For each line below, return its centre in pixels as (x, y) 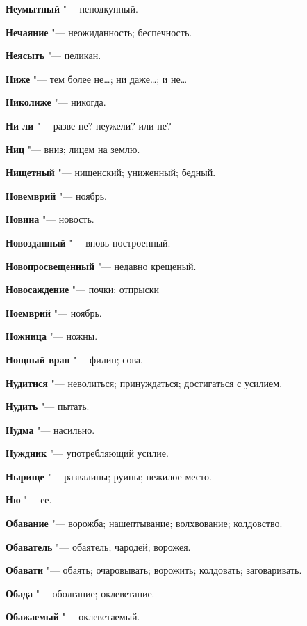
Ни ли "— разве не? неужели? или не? (89, 125)
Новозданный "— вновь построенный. (88, 242)
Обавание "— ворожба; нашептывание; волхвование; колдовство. (144, 523)
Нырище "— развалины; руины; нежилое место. (109, 476)
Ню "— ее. (29, 500)
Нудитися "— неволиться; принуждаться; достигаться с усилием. (144, 383)
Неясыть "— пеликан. (53, 55)
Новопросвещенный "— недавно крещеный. (101, 266)
